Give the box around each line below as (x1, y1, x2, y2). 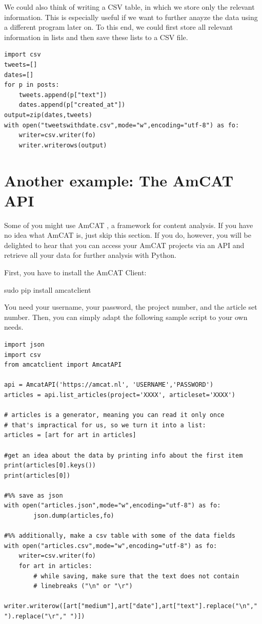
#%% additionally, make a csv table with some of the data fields (4, 532, 236, 540)
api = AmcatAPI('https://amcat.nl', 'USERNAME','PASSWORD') (4, 381, 214, 389)
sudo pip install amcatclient (4, 284, 91, 295)
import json (4, 341, 45, 348)
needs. (4, 322, 24, 332)
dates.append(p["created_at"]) (18, 101, 126, 109)
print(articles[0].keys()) (4, 462, 96, 469)
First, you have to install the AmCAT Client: (4, 267, 147, 277)
